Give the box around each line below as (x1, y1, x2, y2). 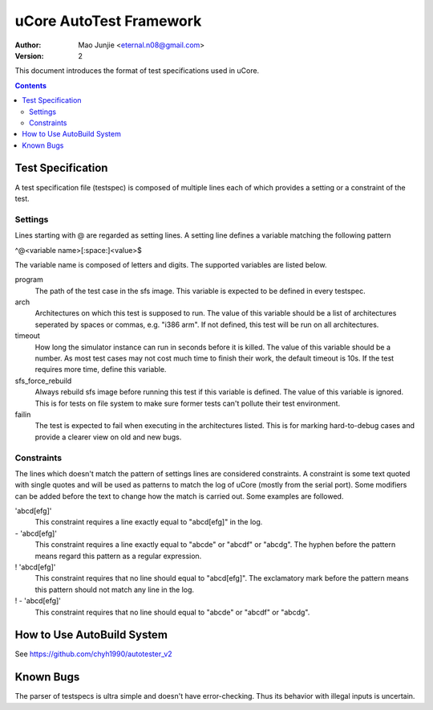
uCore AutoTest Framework (14, 12, 202, 30)
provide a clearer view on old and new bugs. (34, 432, 182, 442)
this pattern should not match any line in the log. (34, 585, 195, 594)
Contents (14, 80, 47, 90)
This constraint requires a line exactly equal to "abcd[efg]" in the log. (34, 517, 263, 527)
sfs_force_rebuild (14, 376, 72, 386)
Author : (14, 40, 42, 50)
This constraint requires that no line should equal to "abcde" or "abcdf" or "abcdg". (34, 607, 310, 617)
